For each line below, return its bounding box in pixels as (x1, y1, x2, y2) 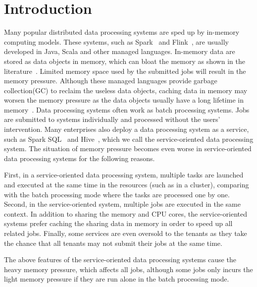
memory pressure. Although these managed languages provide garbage (4, 75, 217, 86)
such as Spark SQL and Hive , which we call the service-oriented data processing (4, 133, 254, 144)
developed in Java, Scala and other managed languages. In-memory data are (4, 46, 235, 57)
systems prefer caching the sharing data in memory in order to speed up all (4, 218, 233, 229)
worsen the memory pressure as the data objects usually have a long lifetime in (4, 95, 244, 105)
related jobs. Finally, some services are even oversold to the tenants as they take (4, 228, 247, 238)
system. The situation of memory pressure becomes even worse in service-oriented (4, 143, 252, 154)
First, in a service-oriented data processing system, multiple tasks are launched (4, 170, 244, 180)
